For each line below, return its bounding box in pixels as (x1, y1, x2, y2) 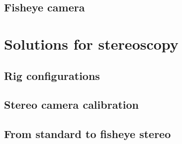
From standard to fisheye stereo (4, 126, 171, 142)
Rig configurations (4, 68, 100, 83)
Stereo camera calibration (4, 97, 139, 112)
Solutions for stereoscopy (4, 33, 179, 54)
